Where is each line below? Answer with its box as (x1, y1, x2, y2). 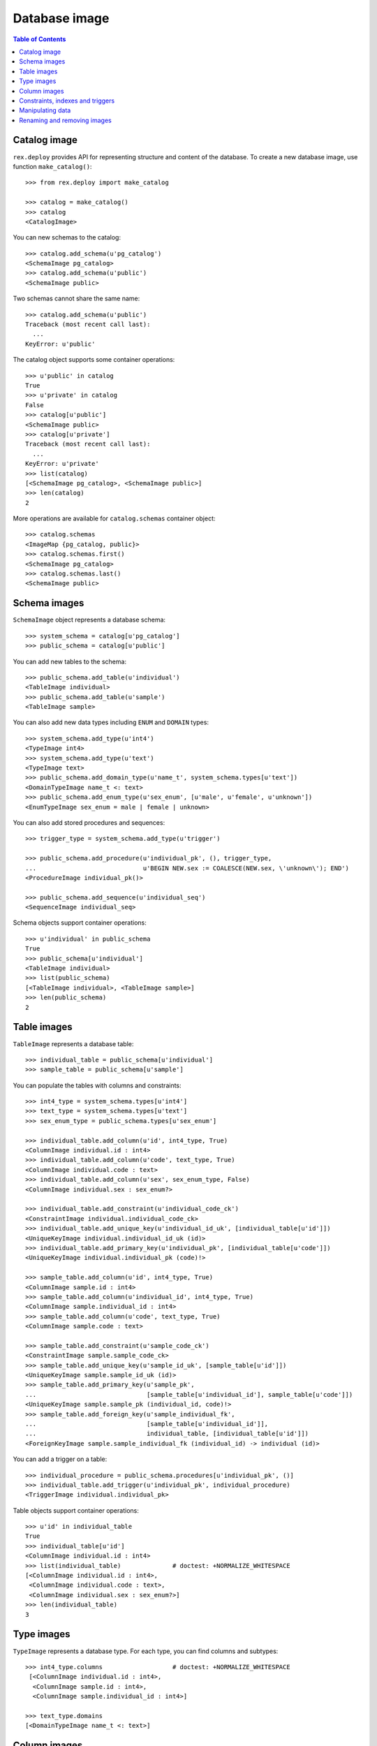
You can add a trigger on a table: (13, 1455, 108, 1463)
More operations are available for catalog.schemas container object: (13, 514, 216, 523)
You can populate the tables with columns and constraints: (13, 1081, 182, 1090)
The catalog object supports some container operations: (13, 355, 175, 364)
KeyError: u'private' (25, 460, 99, 468)
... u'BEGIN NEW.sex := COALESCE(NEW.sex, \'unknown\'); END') (25, 864, 349, 872)
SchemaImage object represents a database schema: (13, 615, 166, 624)
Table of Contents (13, 35, 66, 43)
